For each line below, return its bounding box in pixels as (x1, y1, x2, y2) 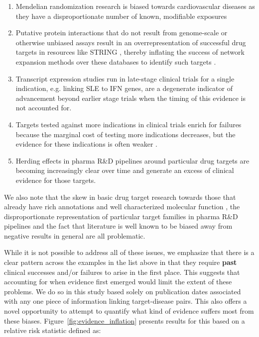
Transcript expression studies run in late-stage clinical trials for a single (15, 73, 235, 84)
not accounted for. (15, 102, 72, 113)
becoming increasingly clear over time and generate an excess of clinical (15, 165, 234, 175)
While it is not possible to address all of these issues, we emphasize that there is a (4, 247, 255, 257)
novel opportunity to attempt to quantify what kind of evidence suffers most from (4, 306, 254, 316)
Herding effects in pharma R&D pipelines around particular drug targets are (15, 155, 250, 166)
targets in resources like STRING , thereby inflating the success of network (15, 47, 245, 57)
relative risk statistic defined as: (4, 325, 101, 336)
